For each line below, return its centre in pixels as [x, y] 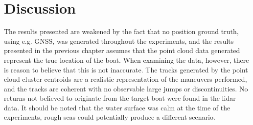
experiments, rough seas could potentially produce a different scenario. [110, 117]
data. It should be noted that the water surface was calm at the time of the [117, 107]
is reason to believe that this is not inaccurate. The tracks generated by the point [126, 69]
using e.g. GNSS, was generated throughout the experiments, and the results [119, 41]
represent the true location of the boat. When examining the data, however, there [126, 60]
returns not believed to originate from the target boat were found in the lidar [120, 98]
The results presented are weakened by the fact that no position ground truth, [121, 31]
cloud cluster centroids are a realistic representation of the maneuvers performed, [126, 79]
